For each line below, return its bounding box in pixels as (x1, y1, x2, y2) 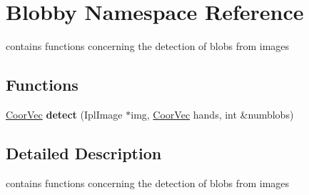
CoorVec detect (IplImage (6, 106, 123, 121)
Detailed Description (6, 141, 162, 164)
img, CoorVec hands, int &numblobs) (131, 106, 294, 121)
